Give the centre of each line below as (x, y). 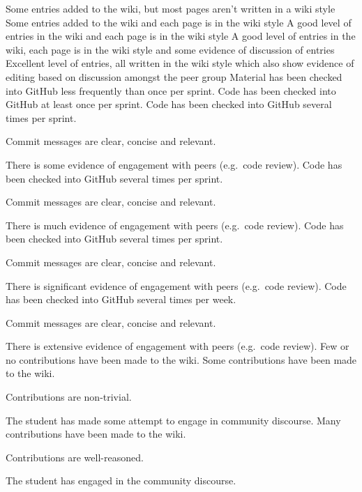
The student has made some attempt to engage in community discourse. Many (173, 420)
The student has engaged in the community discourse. (121, 481)
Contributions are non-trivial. (69, 397)
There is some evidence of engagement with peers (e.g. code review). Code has (174, 164)
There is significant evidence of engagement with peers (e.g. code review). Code (176, 285)
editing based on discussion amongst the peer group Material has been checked (174, 76)
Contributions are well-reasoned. (75, 457)
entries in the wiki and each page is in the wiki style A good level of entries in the (181, 36)
